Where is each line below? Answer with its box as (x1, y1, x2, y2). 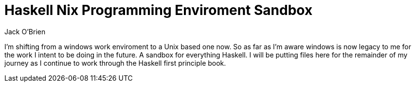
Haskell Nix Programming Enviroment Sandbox (4, 2, 313, 18)
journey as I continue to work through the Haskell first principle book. (4, 58, 226, 67)
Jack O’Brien (4, 27, 46, 36)
